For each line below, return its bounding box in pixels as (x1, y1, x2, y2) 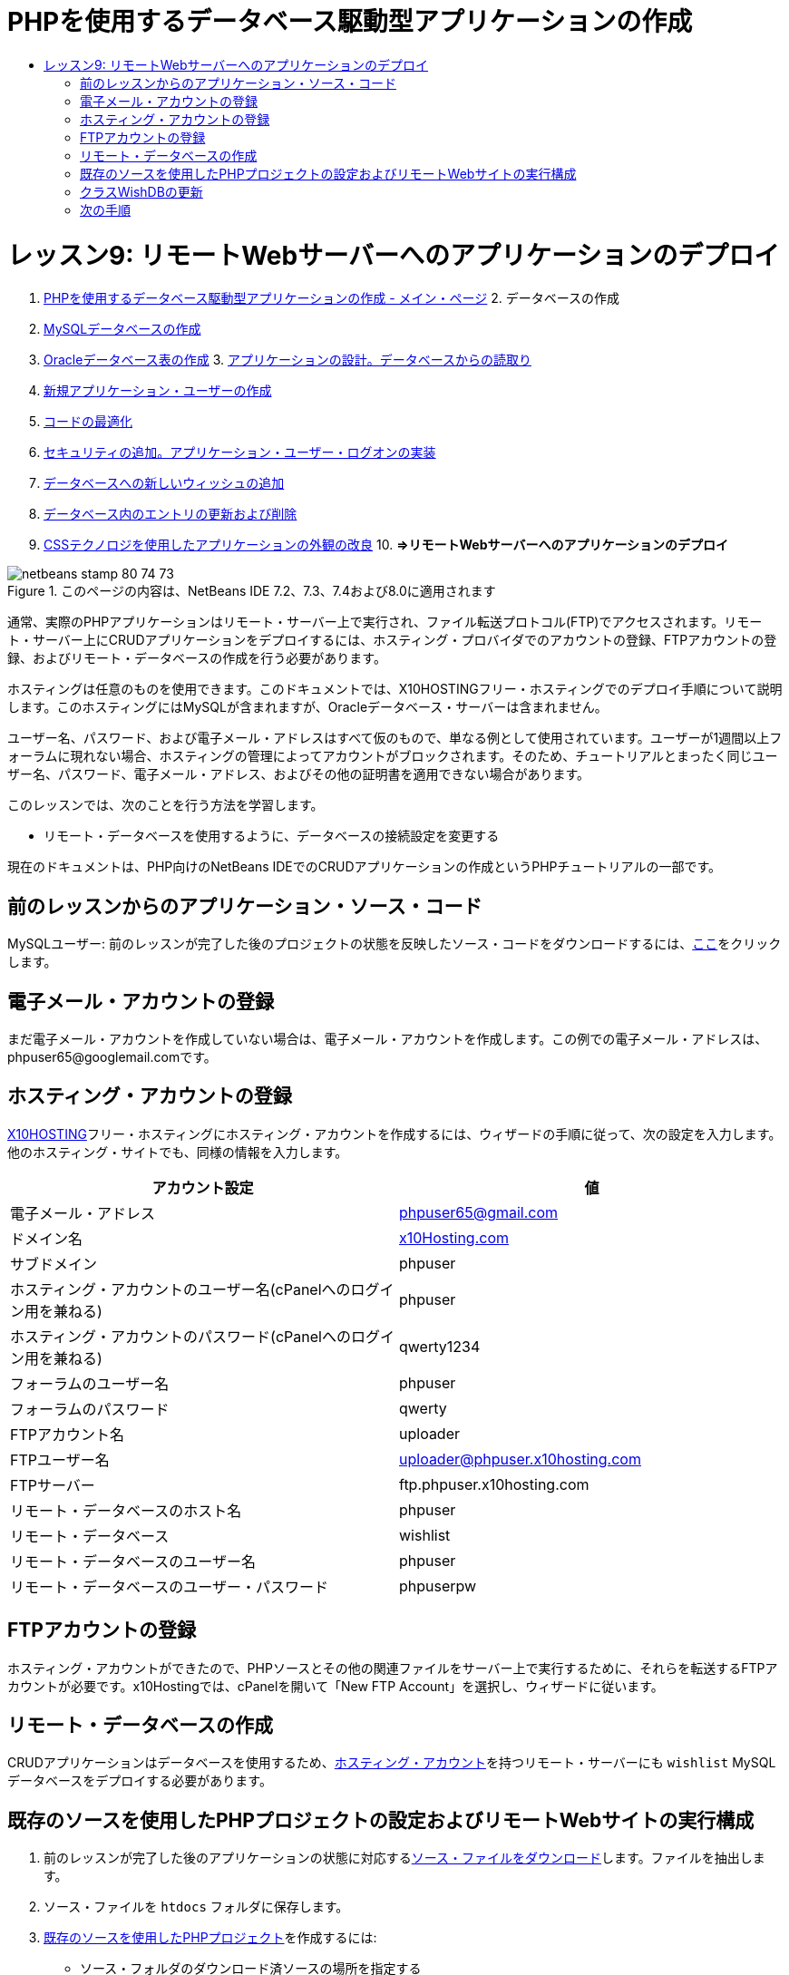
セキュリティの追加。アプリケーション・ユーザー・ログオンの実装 (44, 444, 436, 461)
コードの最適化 (44, 413, 132, 430)
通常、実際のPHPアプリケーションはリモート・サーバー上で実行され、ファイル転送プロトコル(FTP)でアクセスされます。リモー (7, 614, 763, 630)
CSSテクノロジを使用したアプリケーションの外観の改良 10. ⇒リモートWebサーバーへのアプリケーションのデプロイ (44, 537, 729, 553)
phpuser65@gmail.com (399, 1202, 559, 1221)
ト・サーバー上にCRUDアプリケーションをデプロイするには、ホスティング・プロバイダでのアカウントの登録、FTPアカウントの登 (7, 632, 777, 648)
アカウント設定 (151, 1178, 254, 1197)
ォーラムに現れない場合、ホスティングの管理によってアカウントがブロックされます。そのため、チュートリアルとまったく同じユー (7, 748, 778, 764)
